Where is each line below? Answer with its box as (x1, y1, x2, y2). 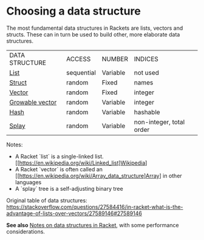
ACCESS (66, 55, 91, 63)
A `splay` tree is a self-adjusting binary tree (15, 185, 123, 192)
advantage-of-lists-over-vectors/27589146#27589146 (6, 210, 143, 217)
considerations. (6, 228, 46, 235)
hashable (134, 108, 160, 116)
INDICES (134, 55, 159, 63)
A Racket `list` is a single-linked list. (15, 153, 104, 160)
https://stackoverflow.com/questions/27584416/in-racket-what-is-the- (6, 203, 183, 210)
